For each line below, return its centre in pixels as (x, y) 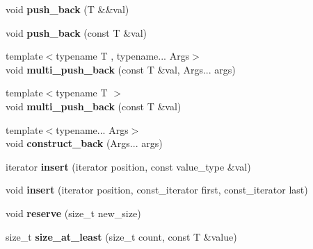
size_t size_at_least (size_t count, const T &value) (121, 236)
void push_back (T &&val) (67, 9)
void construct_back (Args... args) (84, 143)
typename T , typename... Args (123, 56)
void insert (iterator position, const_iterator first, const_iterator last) (157, 190)
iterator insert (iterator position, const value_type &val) (128, 166)
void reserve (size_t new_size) (73, 213)
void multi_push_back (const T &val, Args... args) (121, 69)
